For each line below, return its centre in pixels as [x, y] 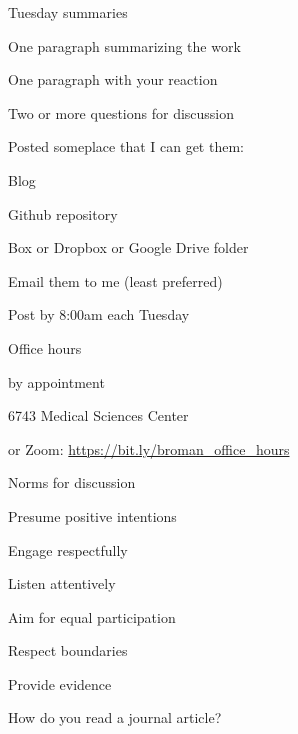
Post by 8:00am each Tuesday [99, 314]
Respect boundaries [68, 650]
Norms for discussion [72, 482]
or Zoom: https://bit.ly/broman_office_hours [149, 448]
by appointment [56, 381]
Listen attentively [62, 583]
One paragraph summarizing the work [124, 45]
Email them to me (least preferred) [115, 280]
